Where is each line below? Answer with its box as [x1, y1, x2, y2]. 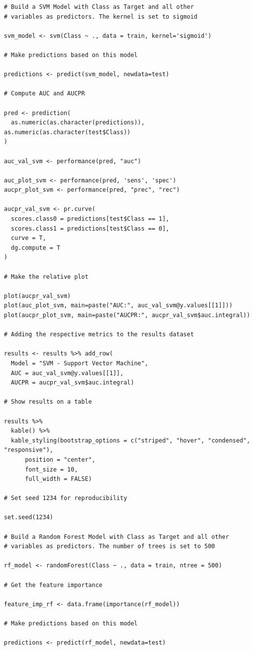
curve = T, [11, 235, 46, 242]
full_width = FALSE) [25, 475, 92, 483]
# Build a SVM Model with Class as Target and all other [4, 3, 194, 10]
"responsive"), [4, 446, 54, 454]
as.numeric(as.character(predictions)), [11, 119, 145, 126]
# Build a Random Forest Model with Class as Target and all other [4, 533, 229, 540]
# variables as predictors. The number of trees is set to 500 [4, 543, 215, 550]
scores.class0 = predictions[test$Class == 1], [11, 215, 169, 223]
